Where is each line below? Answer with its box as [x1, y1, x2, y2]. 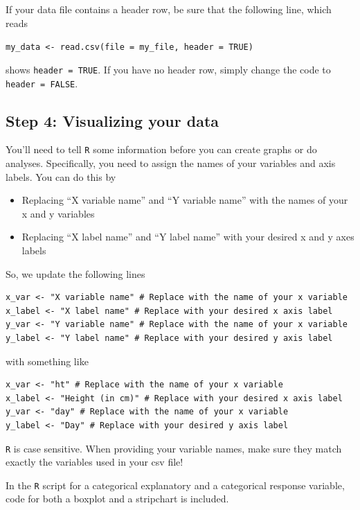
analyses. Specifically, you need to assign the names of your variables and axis [6, 156, 336, 170]
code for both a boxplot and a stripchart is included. [6, 491, 229, 506]
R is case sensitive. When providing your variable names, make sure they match [6, 441, 342, 455]
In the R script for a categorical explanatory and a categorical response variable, [6, 477, 345, 492]
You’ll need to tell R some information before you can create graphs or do [6, 142, 317, 157]
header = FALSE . [6, 76, 78, 90]
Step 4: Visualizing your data [6, 109, 219, 131]
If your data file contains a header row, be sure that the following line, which [6, 2, 332, 16]
